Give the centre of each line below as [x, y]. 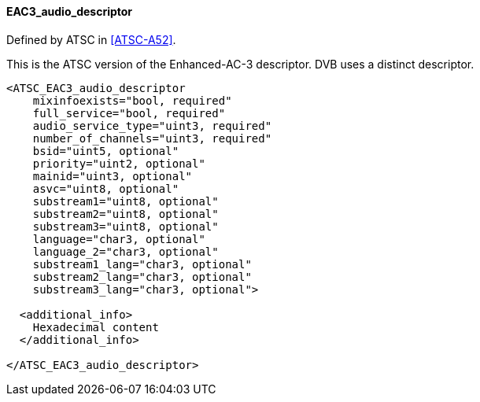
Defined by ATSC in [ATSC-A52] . [91, 39]
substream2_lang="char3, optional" [142, 277]
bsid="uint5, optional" [106, 151]
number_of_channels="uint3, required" [152, 138]
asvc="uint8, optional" [106, 188]
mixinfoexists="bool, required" [132, 100]
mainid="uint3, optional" [113, 176]
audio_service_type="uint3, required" [152, 125]
